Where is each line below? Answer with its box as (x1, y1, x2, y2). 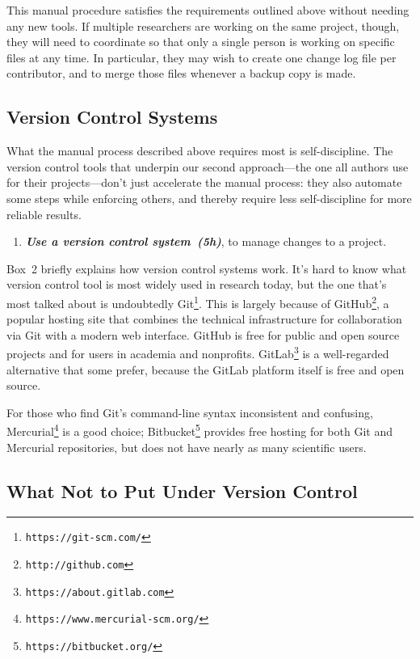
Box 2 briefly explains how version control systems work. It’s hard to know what (6, 260, 407, 277)
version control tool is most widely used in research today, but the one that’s (6, 276, 387, 293)
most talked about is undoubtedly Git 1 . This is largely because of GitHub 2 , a (6, 292, 389, 311)
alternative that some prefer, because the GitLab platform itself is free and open (6, 361, 405, 378)
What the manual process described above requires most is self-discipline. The (6, 142, 393, 159)
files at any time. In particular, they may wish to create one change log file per (6, 49, 397, 65)
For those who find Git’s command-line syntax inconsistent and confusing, (6, 403, 373, 420)
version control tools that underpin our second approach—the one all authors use (6, 158, 409, 175)
